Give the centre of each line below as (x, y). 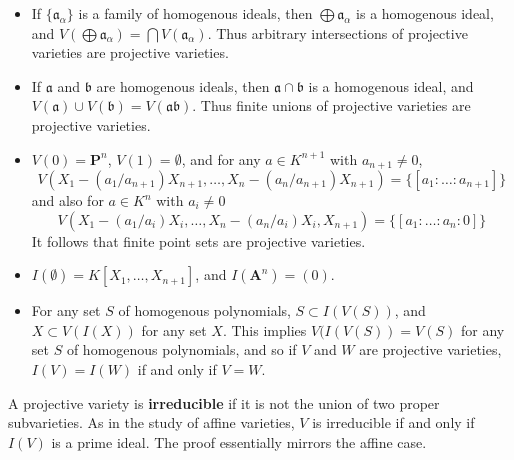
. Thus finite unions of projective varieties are (331, 105)
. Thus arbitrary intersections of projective (337, 32)
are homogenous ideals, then (183, 85)
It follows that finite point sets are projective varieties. (198, 240)
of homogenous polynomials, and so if (181, 349)
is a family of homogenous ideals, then (195, 13)
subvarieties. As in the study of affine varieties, (151, 422)
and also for (67, 200)
